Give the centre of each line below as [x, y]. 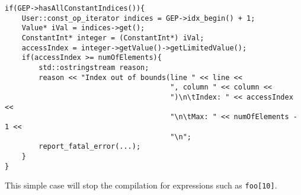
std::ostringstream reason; [94, 67]
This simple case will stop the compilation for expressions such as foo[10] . [141, 185]
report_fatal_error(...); [90, 147]
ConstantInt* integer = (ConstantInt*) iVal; [113, 38]
